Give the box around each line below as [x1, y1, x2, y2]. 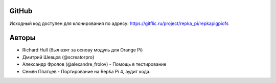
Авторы [9, 34, 36, 42]
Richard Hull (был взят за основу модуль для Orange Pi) [22, 47, 143, 53]
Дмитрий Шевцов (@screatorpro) [22, 54, 95, 60]
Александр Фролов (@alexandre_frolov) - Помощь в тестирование [22, 61, 167, 67]
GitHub [9, 7, 33, 15]
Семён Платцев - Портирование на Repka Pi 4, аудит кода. [22, 68, 151, 74]
